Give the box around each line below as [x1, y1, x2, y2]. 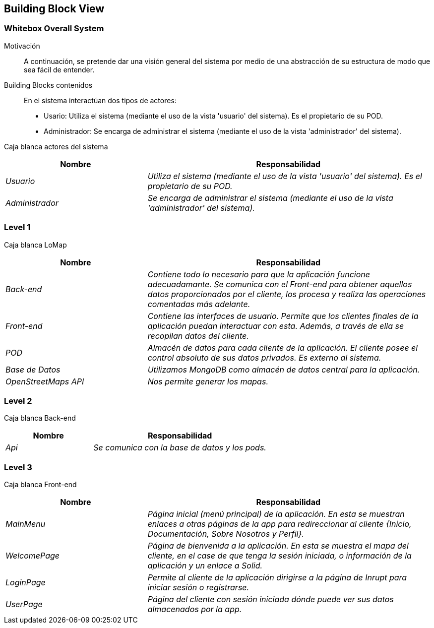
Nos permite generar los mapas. [147, 376, 268, 386]
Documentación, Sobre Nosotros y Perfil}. [147, 529, 304, 539]
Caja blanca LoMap [4, 240, 67, 249]
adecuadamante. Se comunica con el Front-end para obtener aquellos [147, 279, 412, 289]
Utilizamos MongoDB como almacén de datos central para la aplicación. [147, 364, 420, 375]
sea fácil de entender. [24, 65, 95, 74]
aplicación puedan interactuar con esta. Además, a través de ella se [147, 320, 404, 331]
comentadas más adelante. [147, 299, 250, 309]
